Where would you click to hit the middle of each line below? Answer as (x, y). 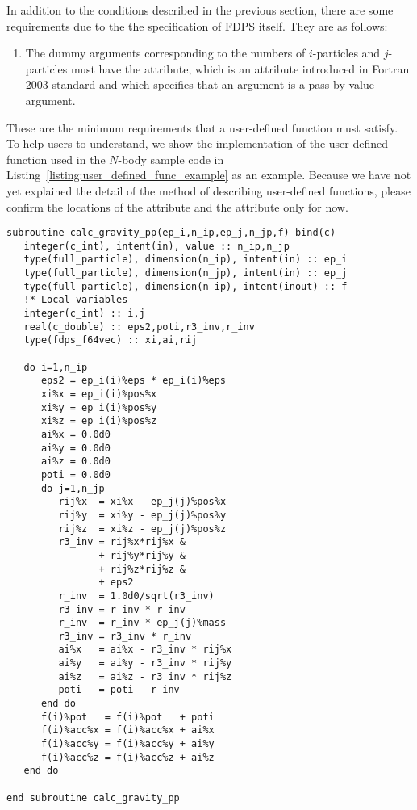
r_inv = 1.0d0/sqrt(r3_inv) (136, 596)
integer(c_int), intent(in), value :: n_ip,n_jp (156, 246)
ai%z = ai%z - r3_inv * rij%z (145, 676)
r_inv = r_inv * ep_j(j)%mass (142, 623)
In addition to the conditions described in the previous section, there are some (200, 10)
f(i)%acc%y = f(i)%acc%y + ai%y (127, 744)
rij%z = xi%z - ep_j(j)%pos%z (142, 529)
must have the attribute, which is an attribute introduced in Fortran (240, 68)
